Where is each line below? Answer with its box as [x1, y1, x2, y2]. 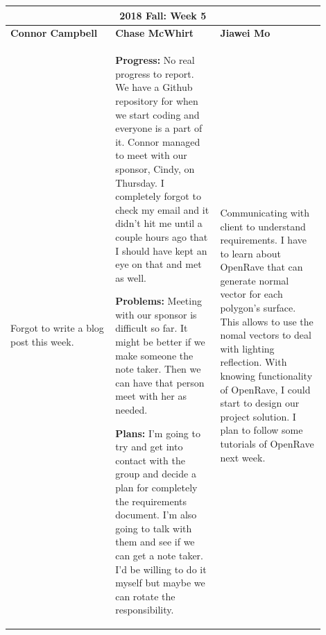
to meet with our [115, 148, 187, 162]
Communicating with [220, 205, 310, 219]
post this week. [10, 335, 74, 349]
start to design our [220, 396, 300, 410]
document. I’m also [115, 507, 197, 522]
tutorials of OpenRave [220, 437, 314, 451]
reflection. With [220, 355, 287, 369]
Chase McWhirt [115, 26, 194, 40]
